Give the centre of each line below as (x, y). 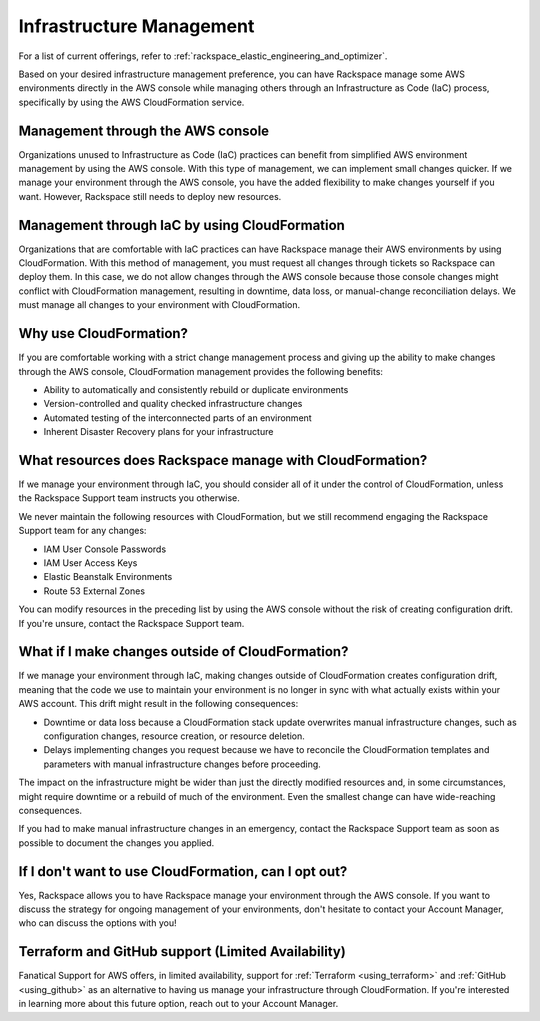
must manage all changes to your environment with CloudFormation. (159, 305)
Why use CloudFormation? (103, 333)
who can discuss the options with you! (97, 923)
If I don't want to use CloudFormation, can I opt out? (183, 871)
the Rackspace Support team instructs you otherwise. (129, 498)
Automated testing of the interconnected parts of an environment (177, 417)
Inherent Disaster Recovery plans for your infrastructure (158, 432)
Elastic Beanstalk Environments (108, 577)
